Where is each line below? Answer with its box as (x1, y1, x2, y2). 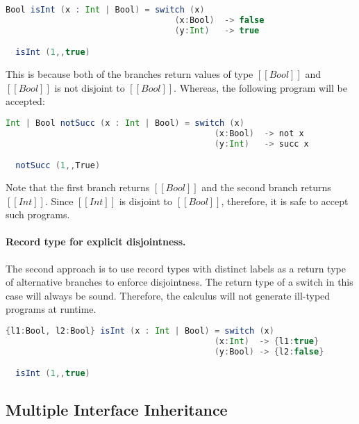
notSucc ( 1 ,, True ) (15, 161, 101, 171)
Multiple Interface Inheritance (6, 398, 228, 420)
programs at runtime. (6, 302, 97, 316)
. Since (44, 193, 74, 208)
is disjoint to (119, 193, 173, 208)
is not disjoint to (54, 80, 125, 95)
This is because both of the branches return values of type (6, 67, 253, 81)
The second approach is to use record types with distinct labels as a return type (6, 261, 346, 275)
